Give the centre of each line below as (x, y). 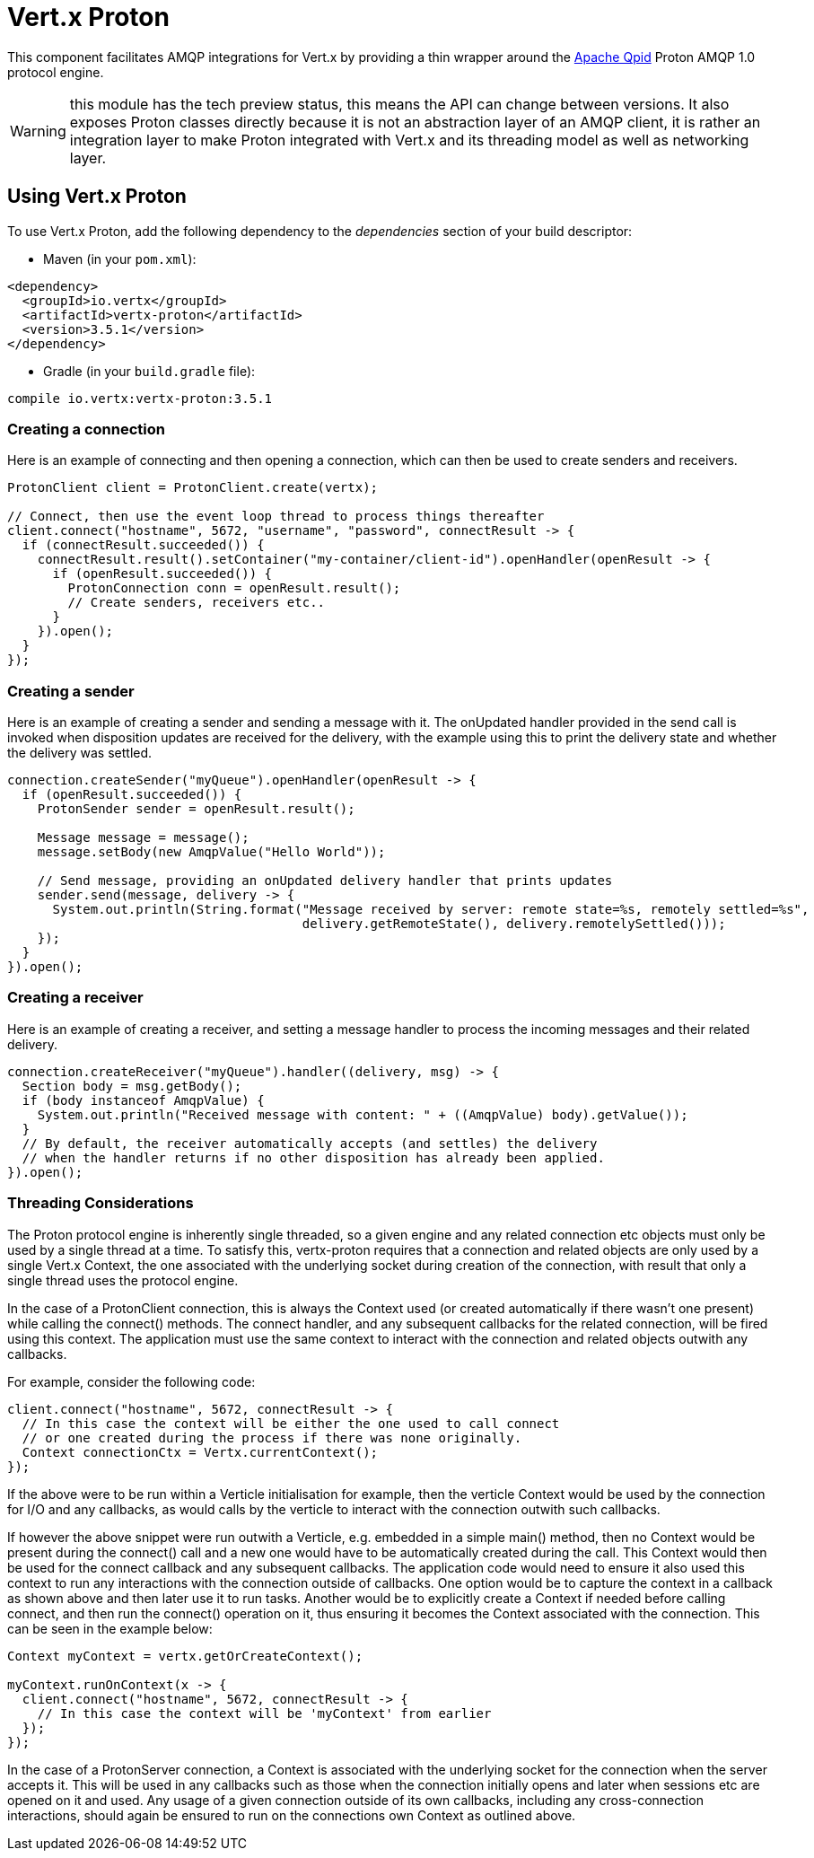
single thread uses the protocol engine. (123, 1280)
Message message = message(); (143, 838)
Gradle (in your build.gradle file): (149, 371)
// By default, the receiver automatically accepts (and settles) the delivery (310, 1143)
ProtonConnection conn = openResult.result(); (234, 588)
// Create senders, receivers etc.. (197, 603)
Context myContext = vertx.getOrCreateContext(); (185, 1656)
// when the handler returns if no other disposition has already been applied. (313, 1157)
